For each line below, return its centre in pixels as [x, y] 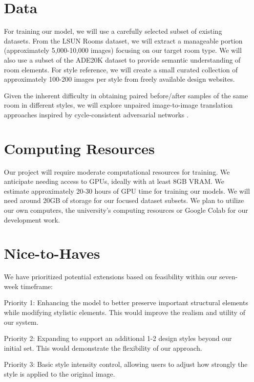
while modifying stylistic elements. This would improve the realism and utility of [125, 312]
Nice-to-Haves [52, 253]
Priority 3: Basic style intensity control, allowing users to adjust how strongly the [126, 364]
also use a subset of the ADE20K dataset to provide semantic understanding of [122, 59]
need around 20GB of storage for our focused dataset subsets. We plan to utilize [124, 200]
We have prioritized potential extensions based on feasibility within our [111, 277]
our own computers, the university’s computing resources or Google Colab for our [126, 210]
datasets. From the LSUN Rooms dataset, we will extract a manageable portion [123, 40]
